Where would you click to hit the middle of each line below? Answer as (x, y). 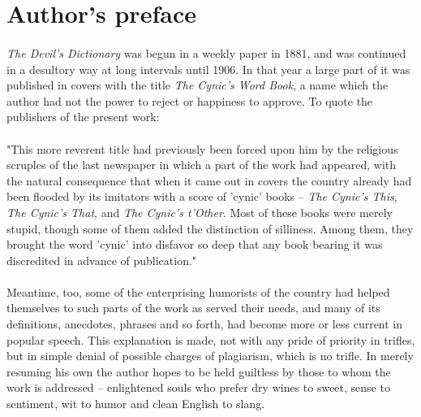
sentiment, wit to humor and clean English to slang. (136, 404)
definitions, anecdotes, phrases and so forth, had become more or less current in (205, 324)
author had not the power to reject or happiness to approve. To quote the (190, 100)
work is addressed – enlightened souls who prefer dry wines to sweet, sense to (198, 387)
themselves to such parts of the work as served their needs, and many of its (193, 308)
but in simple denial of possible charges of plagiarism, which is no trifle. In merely (210, 356)
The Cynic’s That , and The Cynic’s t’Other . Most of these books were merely (200, 212)
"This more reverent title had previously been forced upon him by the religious (202, 148)
